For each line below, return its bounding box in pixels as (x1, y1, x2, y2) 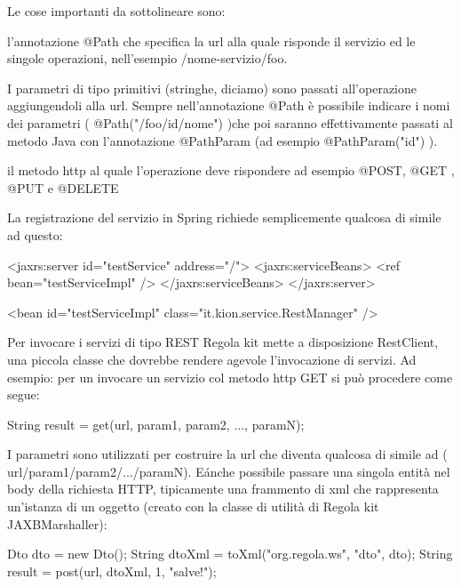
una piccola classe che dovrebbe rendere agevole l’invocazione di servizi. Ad (7, 350, 417, 368)
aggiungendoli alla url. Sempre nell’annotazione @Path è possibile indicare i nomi (7, 96, 450, 115)
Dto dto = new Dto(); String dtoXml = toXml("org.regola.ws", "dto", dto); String (7, 544, 453, 563)
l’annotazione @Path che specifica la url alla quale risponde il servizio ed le (7, 31, 416, 50)
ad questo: (7, 225, 63, 244)
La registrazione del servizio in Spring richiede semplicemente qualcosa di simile (7, 208, 441, 227)
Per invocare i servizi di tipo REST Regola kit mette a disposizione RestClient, (7, 333, 439, 351)
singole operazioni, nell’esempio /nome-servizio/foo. (7, 49, 288, 68)
